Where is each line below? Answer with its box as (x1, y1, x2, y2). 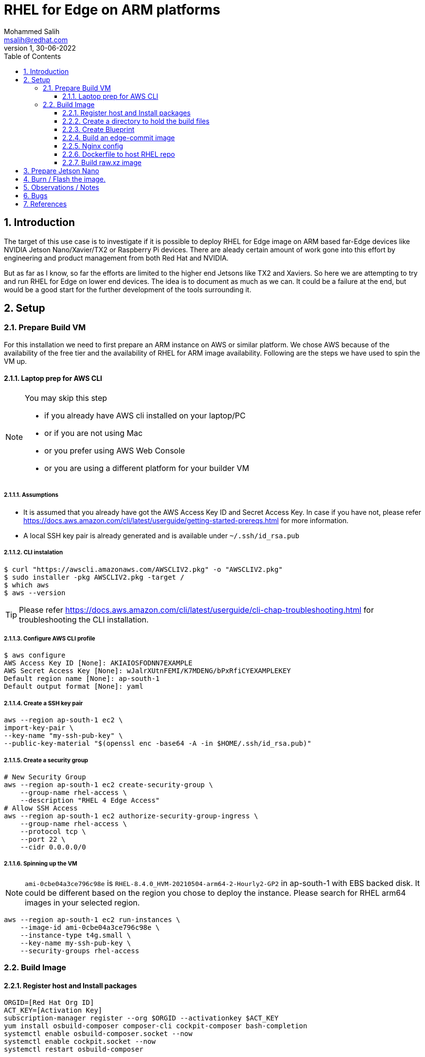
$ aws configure (4, 651, 66, 660)
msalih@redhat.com (4, 35, 68, 44)
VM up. (4, 357, 27, 365)
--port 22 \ (20, 835, 66, 843)
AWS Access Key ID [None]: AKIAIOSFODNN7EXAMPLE (4, 659, 193, 667)
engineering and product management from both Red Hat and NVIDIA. (4, 253, 229, 262)
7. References (23, 199, 67, 208)
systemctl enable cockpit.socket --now (4, 1038, 156, 1046)
